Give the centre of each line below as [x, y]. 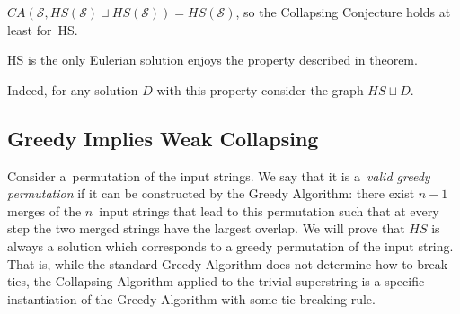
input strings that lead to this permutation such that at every [269, 210]
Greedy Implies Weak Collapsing [163, 138]
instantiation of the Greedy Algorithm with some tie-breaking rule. [191, 298]
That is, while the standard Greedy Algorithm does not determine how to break [228, 263]
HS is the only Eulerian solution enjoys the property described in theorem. [212, 60]
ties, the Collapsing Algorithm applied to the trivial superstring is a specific [216, 281]
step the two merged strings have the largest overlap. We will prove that [206, 228]
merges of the [44, 210]
